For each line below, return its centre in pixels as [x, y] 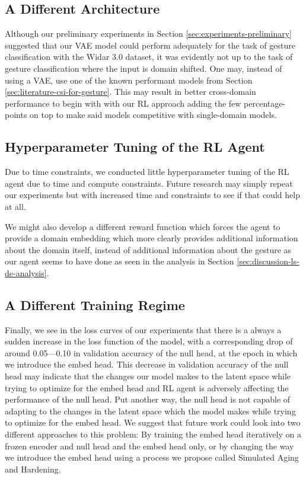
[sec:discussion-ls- [268, 261]
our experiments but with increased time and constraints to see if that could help [152, 195]
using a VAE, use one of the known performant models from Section [129, 80]
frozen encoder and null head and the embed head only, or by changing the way [149, 446]
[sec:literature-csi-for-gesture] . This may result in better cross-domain [130, 92]
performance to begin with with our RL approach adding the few [123, 103]
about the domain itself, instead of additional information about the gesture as [148, 249]
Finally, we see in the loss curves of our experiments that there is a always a [143, 329]
